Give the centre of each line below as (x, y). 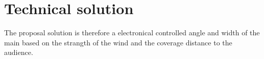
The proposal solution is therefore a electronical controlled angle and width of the (132, 33)
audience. (19, 52)
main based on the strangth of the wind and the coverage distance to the (118, 42)
